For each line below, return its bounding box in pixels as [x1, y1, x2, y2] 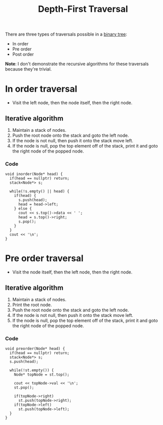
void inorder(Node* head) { [5, 172, 63, 177]
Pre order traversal [5, 253, 84, 264]
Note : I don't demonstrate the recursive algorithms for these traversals [5, 61, 149, 67]
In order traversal [5, 83, 78, 95]
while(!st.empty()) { [9, 368, 54, 373]
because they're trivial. [5, 66, 52, 72]
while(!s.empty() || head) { [9, 189, 70, 194]
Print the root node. [12, 302, 52, 308]
